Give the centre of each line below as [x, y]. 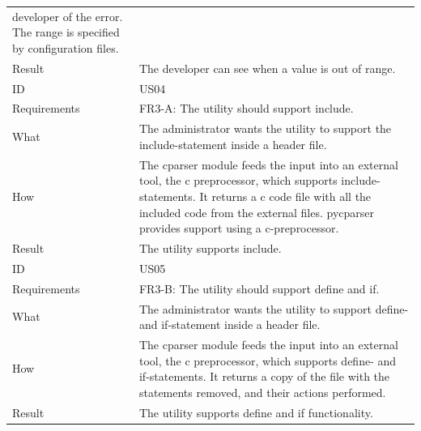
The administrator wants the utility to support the [265, 128]
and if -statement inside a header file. [230, 324]
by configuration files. [66, 47]
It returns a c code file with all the [285, 196]
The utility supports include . [210, 248]
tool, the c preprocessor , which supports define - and [268, 360]
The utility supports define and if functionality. [256, 412]
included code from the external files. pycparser [257, 212]
